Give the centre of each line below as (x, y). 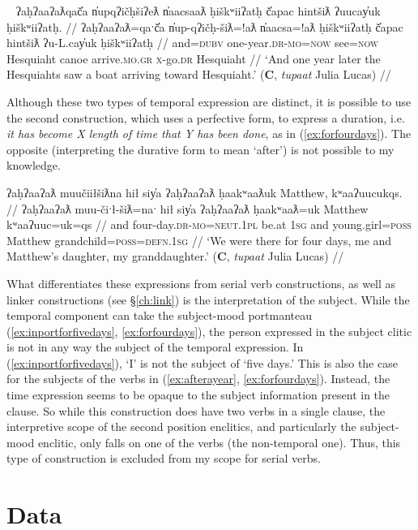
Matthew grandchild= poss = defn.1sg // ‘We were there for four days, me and (199, 240)
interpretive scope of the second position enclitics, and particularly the (181, 427)
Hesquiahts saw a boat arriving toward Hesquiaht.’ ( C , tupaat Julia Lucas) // (199, 74)
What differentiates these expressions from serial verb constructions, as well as (201, 283)
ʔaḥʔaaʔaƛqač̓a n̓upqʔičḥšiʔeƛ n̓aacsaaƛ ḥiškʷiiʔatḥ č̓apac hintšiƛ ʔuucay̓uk (198, 11)
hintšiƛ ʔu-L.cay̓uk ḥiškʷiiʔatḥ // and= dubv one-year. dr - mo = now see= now (193, 43)
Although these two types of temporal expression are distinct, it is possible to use (209, 101)
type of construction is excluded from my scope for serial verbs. (164, 458)
